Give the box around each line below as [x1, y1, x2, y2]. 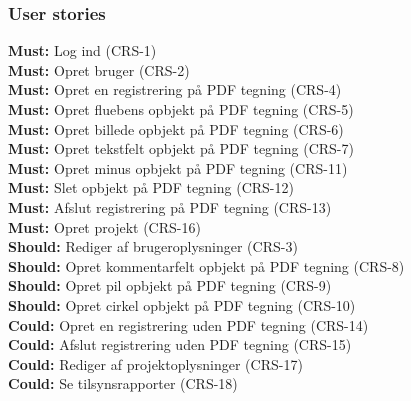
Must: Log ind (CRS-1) [8, 40, 157, 61]
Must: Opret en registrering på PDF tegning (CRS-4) [8, 79, 342, 100]
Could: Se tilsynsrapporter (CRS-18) [8, 373, 238, 394]
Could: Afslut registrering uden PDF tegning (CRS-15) [8, 334, 352, 355]
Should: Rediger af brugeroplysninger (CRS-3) [8, 236, 298, 257]
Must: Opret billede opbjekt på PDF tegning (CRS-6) [8, 118, 344, 139]
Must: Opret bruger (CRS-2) [8, 59, 190, 80]
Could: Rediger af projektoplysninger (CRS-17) [8, 353, 303, 374]
